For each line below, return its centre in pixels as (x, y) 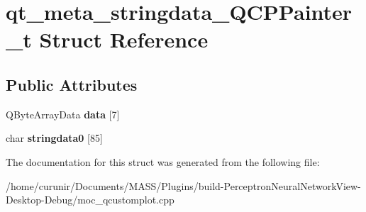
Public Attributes (72, 84)
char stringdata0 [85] (54, 138)
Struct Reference (124, 39)
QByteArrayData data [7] (63, 114)
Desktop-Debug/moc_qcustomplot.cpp (90, 200)
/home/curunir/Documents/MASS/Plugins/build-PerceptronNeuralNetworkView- (183, 185)
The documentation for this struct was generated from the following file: (163, 161)
